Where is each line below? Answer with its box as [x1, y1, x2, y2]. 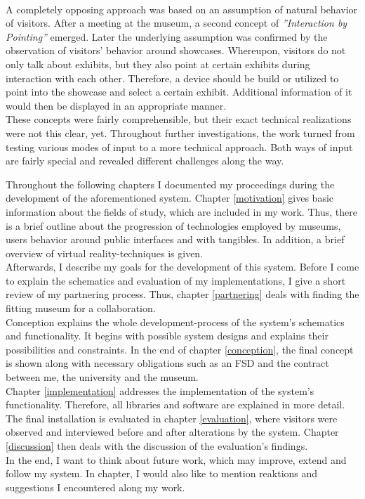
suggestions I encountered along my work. [6, 479, 185, 494]
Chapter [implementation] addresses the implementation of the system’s [6, 383, 314, 398]
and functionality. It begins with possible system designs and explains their [6, 328, 328, 343]
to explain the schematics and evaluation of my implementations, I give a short [6, 273, 346, 287]
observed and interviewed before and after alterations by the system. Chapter [6, 425, 339, 439]
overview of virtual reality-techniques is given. [6, 245, 204, 260]
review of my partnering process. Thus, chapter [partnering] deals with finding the [6, 287, 359, 302]
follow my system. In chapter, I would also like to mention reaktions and [6, 466, 318, 481]
